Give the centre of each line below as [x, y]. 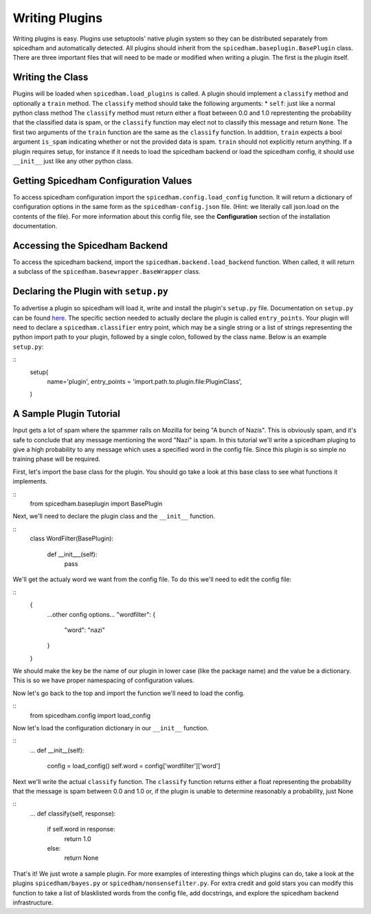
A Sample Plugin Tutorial [66, 414]
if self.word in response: [81, 829]
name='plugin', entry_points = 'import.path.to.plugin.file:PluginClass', [145, 381]
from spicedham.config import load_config [90, 715]
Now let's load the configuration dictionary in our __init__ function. [111, 728]
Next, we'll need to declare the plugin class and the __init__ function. [114, 516]
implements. [30, 481]
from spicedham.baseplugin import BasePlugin [96, 504]
